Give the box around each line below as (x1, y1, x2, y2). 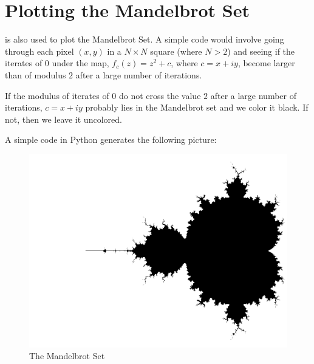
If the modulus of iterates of (5, 89, 109, 101)
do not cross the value (119, 89, 201, 101)
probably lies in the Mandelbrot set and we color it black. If (85, 101, 309, 114)
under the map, (52, 57, 109, 69)
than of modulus (5, 68, 66, 81)
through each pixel (5, 44, 74, 57)
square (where (150, 44, 202, 57)
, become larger (237, 57, 295, 69)
